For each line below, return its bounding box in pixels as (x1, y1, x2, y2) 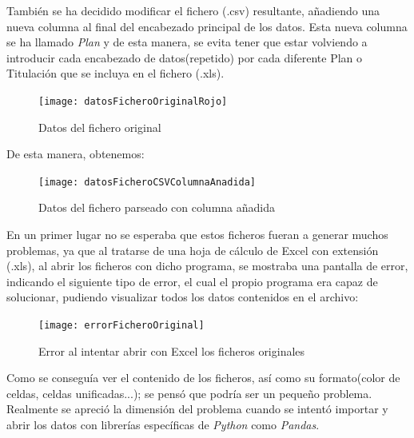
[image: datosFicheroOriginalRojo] (38, 95, 228, 107)
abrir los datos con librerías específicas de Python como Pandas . (6, 416, 320, 433)
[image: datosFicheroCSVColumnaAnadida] (38, 176, 257, 188)
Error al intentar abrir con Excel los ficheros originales (38, 342, 305, 359)
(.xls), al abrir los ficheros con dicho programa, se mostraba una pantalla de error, (6, 257, 408, 274)
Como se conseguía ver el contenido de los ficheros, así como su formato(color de (6, 369, 400, 386)
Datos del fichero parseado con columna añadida (38, 199, 275, 216)
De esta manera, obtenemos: (6, 145, 145, 162)
